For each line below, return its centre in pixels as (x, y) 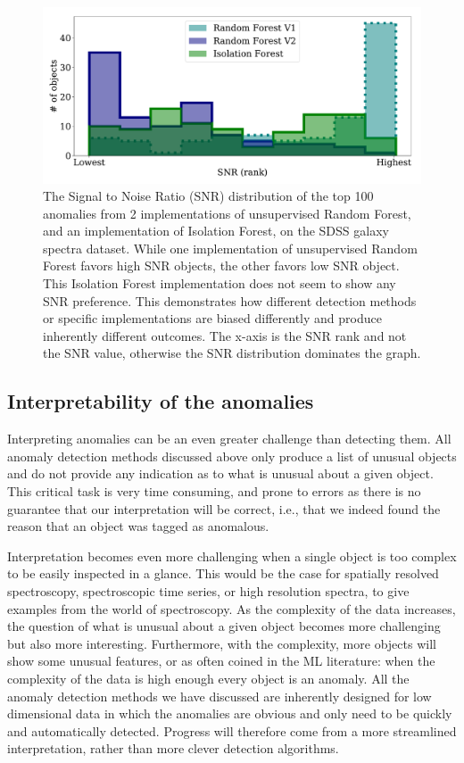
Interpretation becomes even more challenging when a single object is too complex (232, 556)
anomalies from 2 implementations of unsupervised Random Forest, (227, 213)
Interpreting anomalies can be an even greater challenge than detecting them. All (229, 439)
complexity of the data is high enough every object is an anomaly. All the (208, 678)
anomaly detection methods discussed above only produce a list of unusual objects (232, 456)
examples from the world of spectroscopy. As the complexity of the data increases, (232, 608)
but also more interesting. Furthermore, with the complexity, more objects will (222, 643)
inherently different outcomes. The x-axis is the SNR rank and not (225, 335)
